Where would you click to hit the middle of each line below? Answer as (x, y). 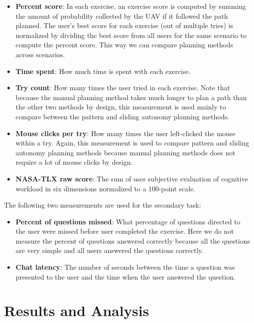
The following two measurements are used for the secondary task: (103, 205)
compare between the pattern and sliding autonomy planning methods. (123, 116)
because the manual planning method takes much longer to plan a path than (131, 97)
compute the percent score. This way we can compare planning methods (124, 45)
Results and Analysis (77, 310)
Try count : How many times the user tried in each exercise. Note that (123, 88)
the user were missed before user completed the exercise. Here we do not (125, 231)
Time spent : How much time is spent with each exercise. (103, 71)
